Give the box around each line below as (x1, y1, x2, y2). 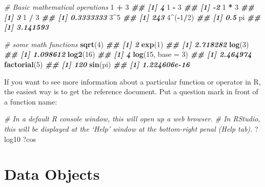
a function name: (4, 96, 57, 107)
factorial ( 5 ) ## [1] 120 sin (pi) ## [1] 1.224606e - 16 (4, 58, 190, 69)
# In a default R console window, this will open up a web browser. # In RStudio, (4, 113, 260, 124)
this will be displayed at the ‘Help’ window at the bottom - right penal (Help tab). (4, 123, 253, 134)
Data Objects (4, 163, 100, 184)
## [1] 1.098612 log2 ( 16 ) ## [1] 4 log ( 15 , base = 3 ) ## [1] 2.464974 (4, 49, 252, 59)
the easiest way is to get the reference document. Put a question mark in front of (4, 86, 258, 97)
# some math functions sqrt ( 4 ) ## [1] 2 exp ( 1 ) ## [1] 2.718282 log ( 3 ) (4, 38, 249, 49)
